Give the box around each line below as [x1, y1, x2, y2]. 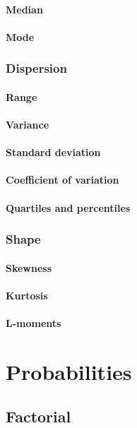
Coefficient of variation [6, 172, 119, 187]
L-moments [6, 315, 61, 330]
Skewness [6, 260, 52, 275]
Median [6, 1, 43, 16]
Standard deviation [6, 145, 101, 160]
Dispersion [6, 59, 67, 77]
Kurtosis [6, 287, 48, 302]
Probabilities [6, 357, 132, 386]
